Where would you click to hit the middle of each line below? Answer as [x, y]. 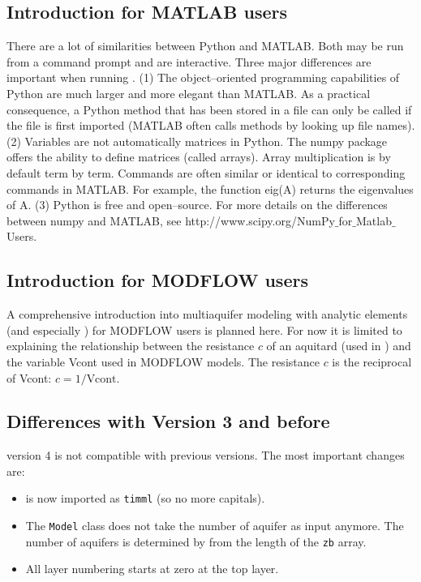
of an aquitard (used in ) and [339, 346]
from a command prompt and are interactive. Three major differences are [189, 61]
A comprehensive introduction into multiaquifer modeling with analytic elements [207, 314]
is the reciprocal [372, 361]
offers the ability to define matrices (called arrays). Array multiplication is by [199, 157]
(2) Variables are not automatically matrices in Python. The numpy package [197, 141]
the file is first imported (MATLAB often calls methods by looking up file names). [211, 125]
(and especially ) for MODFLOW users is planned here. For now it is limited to [204, 330]
